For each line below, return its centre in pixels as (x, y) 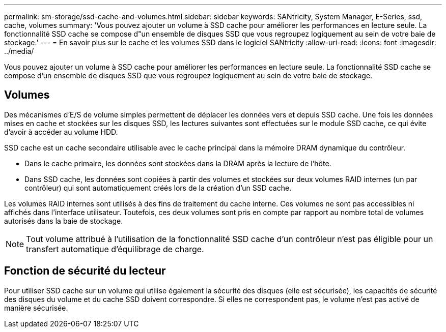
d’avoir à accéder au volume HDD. (61, 132)
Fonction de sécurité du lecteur (85, 271)
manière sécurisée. (36, 308)
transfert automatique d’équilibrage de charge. (115, 249)
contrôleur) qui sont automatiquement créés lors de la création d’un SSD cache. (158, 188)
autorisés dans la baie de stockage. (64, 221)
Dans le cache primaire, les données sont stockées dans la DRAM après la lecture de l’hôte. (178, 163)
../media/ (19, 51)
